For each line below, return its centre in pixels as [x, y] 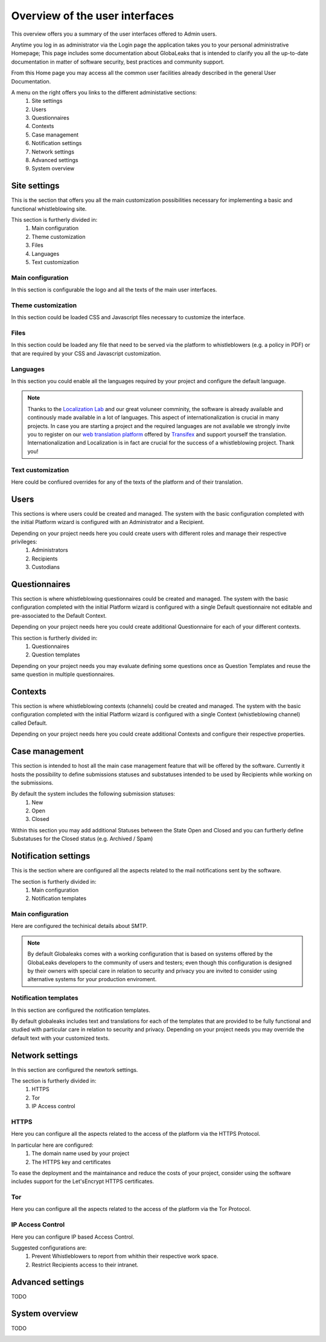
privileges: [24, 542]
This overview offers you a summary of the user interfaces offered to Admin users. [114, 34]
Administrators [50, 550]
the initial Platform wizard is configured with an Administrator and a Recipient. [108, 522]
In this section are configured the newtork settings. [75, 1069]
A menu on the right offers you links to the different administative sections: [104, 92]
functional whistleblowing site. [49, 209]
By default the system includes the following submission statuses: [93, 794]
